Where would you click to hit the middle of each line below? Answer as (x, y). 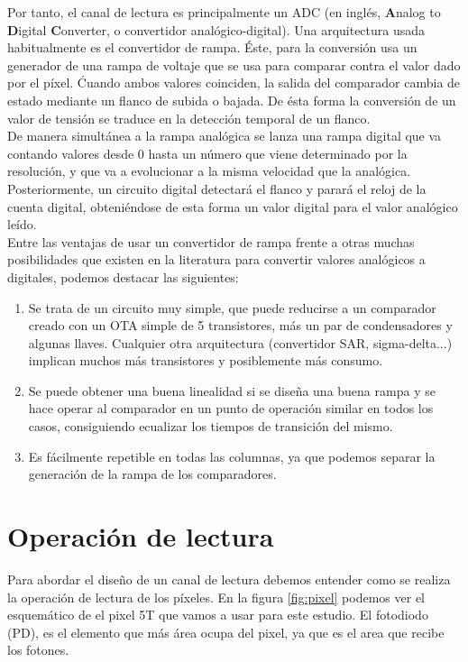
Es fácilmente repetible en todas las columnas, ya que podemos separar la (232, 456)
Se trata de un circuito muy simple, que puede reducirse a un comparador (232, 307)
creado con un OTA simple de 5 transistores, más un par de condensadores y (240, 325)
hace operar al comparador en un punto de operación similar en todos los (231, 408)
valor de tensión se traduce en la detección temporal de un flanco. (189, 118)
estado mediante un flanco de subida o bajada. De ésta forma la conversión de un (232, 100)
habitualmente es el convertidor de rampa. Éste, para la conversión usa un (212, 47)
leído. (22, 224)
